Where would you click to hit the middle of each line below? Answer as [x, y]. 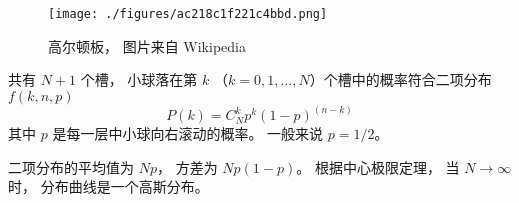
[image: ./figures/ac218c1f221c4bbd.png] [188, 14]
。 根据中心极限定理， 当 [378, 166]
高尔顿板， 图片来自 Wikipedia [147, 45]
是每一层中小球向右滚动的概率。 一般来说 [188, 133]
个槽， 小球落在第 [139, 79]
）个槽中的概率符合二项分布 [400, 79]
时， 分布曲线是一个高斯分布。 [108, 186]
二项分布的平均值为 [71, 166]
